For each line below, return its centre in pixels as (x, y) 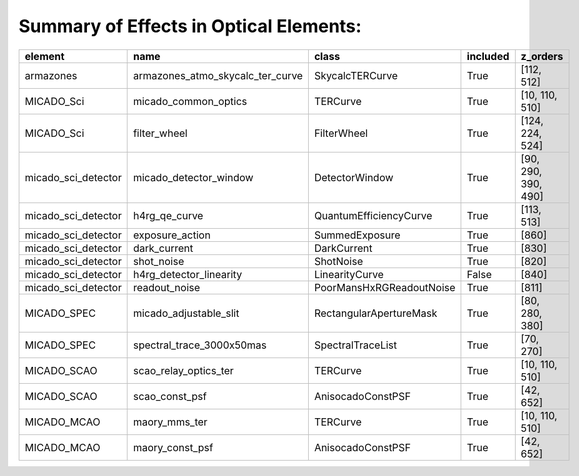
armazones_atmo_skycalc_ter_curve (218, 75)
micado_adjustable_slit (186, 313)
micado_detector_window (193, 177)
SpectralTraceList (355, 345)
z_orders (542, 56)
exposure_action (172, 235)
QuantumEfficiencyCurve (373, 215)
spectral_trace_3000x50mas (200, 345)
